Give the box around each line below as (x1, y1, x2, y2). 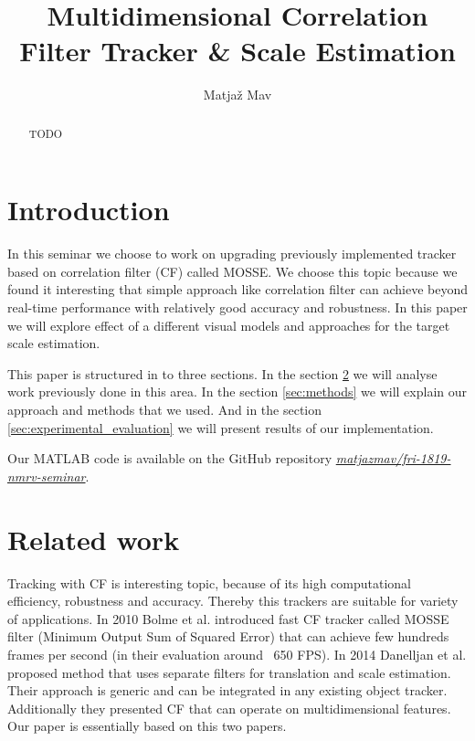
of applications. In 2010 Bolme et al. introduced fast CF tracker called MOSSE (7, 609, 449, 628)
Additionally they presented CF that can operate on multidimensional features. (7, 698, 451, 717)
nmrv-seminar (7, 466, 86, 485)
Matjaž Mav (203, 85, 272, 104)
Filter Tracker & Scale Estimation (19, 32, 456, 69)
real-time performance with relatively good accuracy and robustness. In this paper (7, 298, 468, 317)
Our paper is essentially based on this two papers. (7, 716, 287, 736)
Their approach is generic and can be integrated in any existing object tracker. (7, 681, 448, 700)
